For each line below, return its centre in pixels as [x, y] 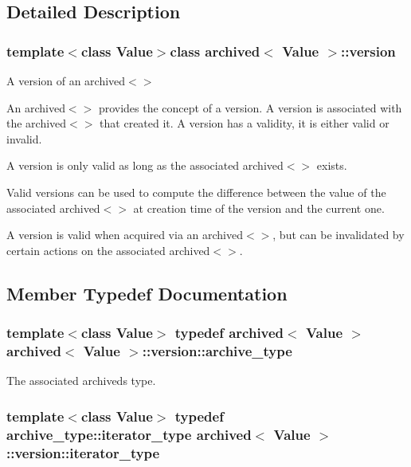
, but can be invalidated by [339, 235]
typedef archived [229, 333]
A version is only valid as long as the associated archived [145, 165]
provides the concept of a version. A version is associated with [250, 107]
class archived [215, 51]
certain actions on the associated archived [108, 250]
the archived [37, 123]
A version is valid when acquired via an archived [125, 235]
